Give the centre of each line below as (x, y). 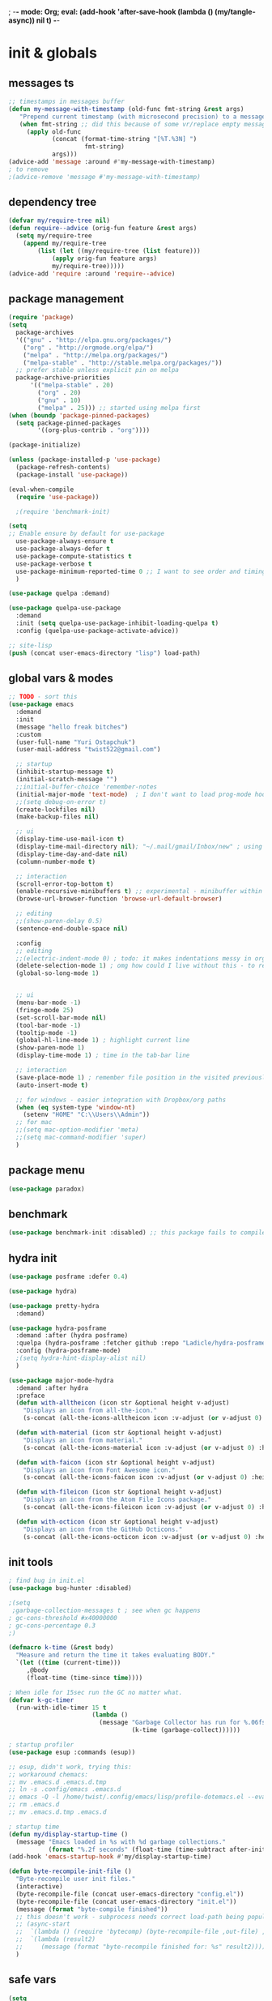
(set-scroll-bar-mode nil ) (61, 1018)
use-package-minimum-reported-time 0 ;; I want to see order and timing (141, 571)
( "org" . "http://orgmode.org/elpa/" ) (88, 348)
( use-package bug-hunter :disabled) (70, 1588)
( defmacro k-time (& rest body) (61, 1648)
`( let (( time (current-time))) (68, 1663)
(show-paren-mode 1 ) (50, 1048)
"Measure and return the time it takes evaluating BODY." (116, 1655)
